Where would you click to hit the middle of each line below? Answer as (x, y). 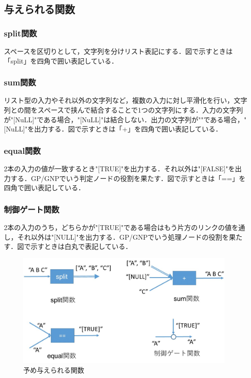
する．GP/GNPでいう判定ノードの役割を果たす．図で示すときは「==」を (128, 178)
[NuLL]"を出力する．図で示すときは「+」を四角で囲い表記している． (113, 129)
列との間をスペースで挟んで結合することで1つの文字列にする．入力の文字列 (124, 110)
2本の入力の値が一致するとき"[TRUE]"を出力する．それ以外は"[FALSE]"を (119, 168)
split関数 (21, 33)
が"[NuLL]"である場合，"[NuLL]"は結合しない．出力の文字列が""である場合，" (125, 119)
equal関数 (22, 150)
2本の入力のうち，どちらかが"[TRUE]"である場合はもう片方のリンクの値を (121, 227)
